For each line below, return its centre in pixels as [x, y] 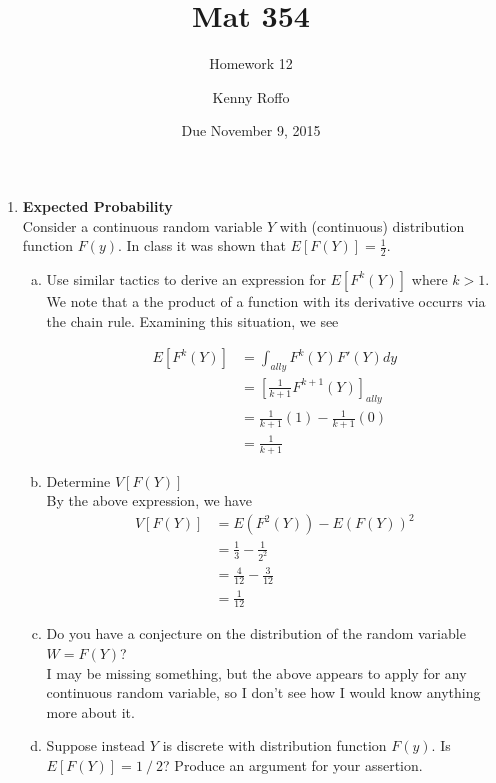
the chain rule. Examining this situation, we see [192, 320]
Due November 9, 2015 [251, 130]
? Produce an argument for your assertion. [293, 764]
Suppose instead [96, 745]
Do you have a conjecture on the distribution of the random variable [256, 633]
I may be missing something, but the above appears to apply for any [256, 672]
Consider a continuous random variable [142, 225]
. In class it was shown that [202, 245]
